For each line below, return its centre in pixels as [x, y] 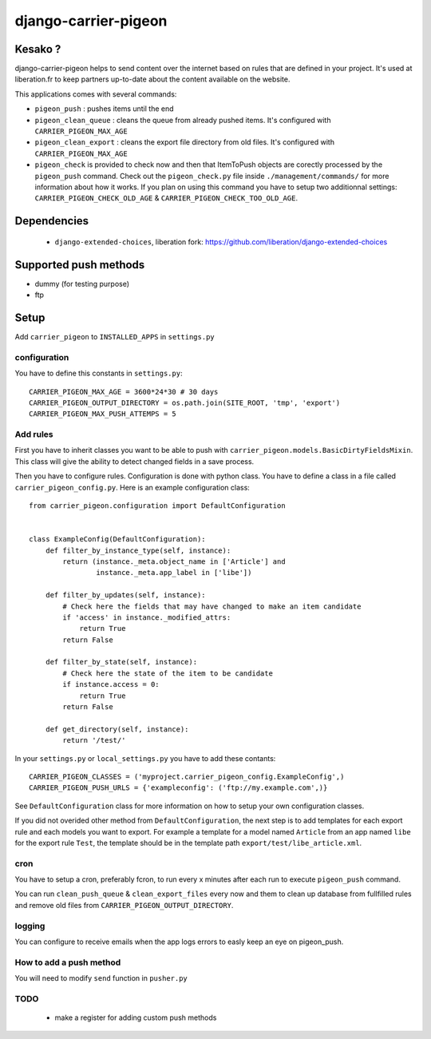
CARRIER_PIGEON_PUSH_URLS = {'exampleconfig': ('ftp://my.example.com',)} [178, 788]
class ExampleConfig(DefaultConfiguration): [118, 539]
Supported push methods [80, 265]
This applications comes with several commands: [96, 94]
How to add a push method [68, 962]
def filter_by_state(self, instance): [121, 662]
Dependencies [52, 221]
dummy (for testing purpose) [82, 284]
